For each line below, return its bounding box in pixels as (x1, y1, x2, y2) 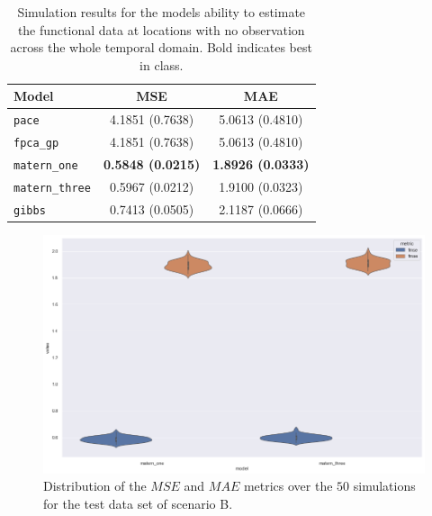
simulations (353, 476, 416, 495)
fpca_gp (13, 137, 59, 150)
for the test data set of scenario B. (43, 494, 233, 513)
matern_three (13, 181, 91, 195)
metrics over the (243, 476, 333, 495)
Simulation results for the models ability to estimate (17, 3, 306, 21)
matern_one (13, 159, 78, 173)
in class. (139, 55, 184, 74)
